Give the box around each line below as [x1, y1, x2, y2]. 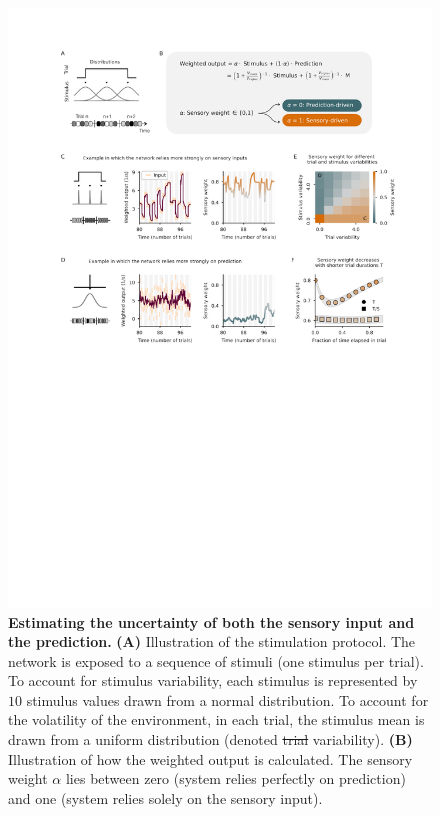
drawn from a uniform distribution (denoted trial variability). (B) [8, 729, 413, 750]
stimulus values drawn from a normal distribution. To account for [26, 689, 429, 710]
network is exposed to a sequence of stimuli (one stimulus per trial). [8, 650, 424, 671]
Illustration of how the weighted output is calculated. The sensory [8, 748, 413, 769]
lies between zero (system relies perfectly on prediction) [65, 768, 406, 789]
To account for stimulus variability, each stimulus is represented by [8, 670, 418, 691]
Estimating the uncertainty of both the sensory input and [8, 611, 415, 632]
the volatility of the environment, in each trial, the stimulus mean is [8, 709, 425, 730]
